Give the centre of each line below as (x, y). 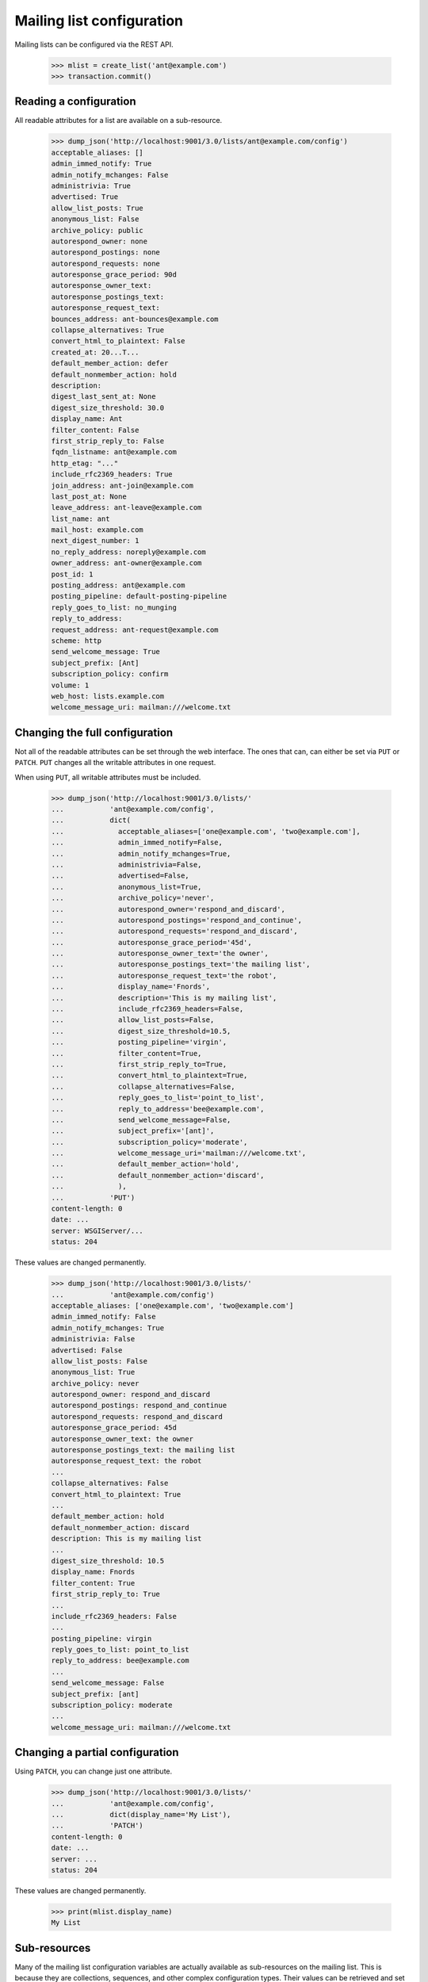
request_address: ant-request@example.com (135, 629)
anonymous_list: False (95, 219)
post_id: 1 (72, 574)
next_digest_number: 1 (95, 541)
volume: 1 (70, 685)
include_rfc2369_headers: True (112, 474)
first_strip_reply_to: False (108, 441)
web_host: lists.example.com (108, 696)
